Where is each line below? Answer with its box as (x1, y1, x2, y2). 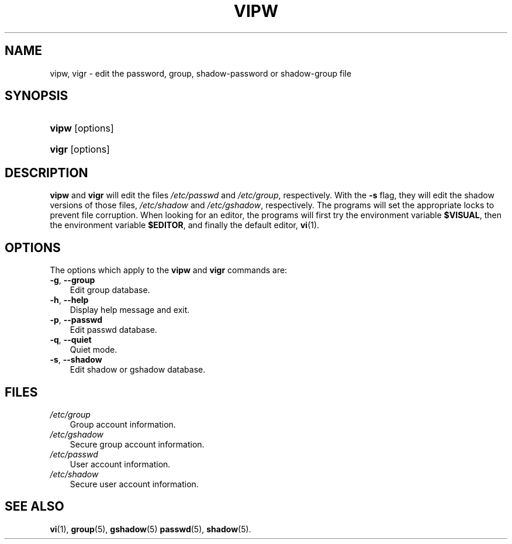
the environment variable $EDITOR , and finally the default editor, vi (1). (50, 220, 320, 230)
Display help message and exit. (70, 305, 190, 315)
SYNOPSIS (5, 88, 68, 104)
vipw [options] (50, 122, 114, 135)
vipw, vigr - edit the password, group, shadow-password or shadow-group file (50, 68, 352, 78)
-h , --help (50, 295, 89, 305)
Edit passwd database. (70, 325, 157, 335)
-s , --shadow (50, 354, 102, 365)
